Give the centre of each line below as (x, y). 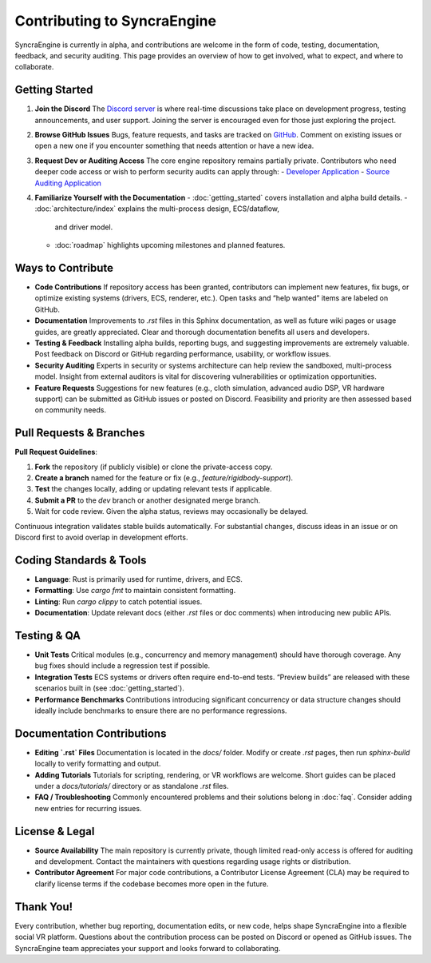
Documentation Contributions (91, 733)
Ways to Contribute (64, 268)
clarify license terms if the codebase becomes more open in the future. (152, 884)
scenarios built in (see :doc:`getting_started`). (110, 688)
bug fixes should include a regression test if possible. (123, 666)
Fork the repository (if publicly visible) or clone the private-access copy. (154, 467)
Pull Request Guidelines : (56, 452)
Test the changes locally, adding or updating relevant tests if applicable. (153, 489)
